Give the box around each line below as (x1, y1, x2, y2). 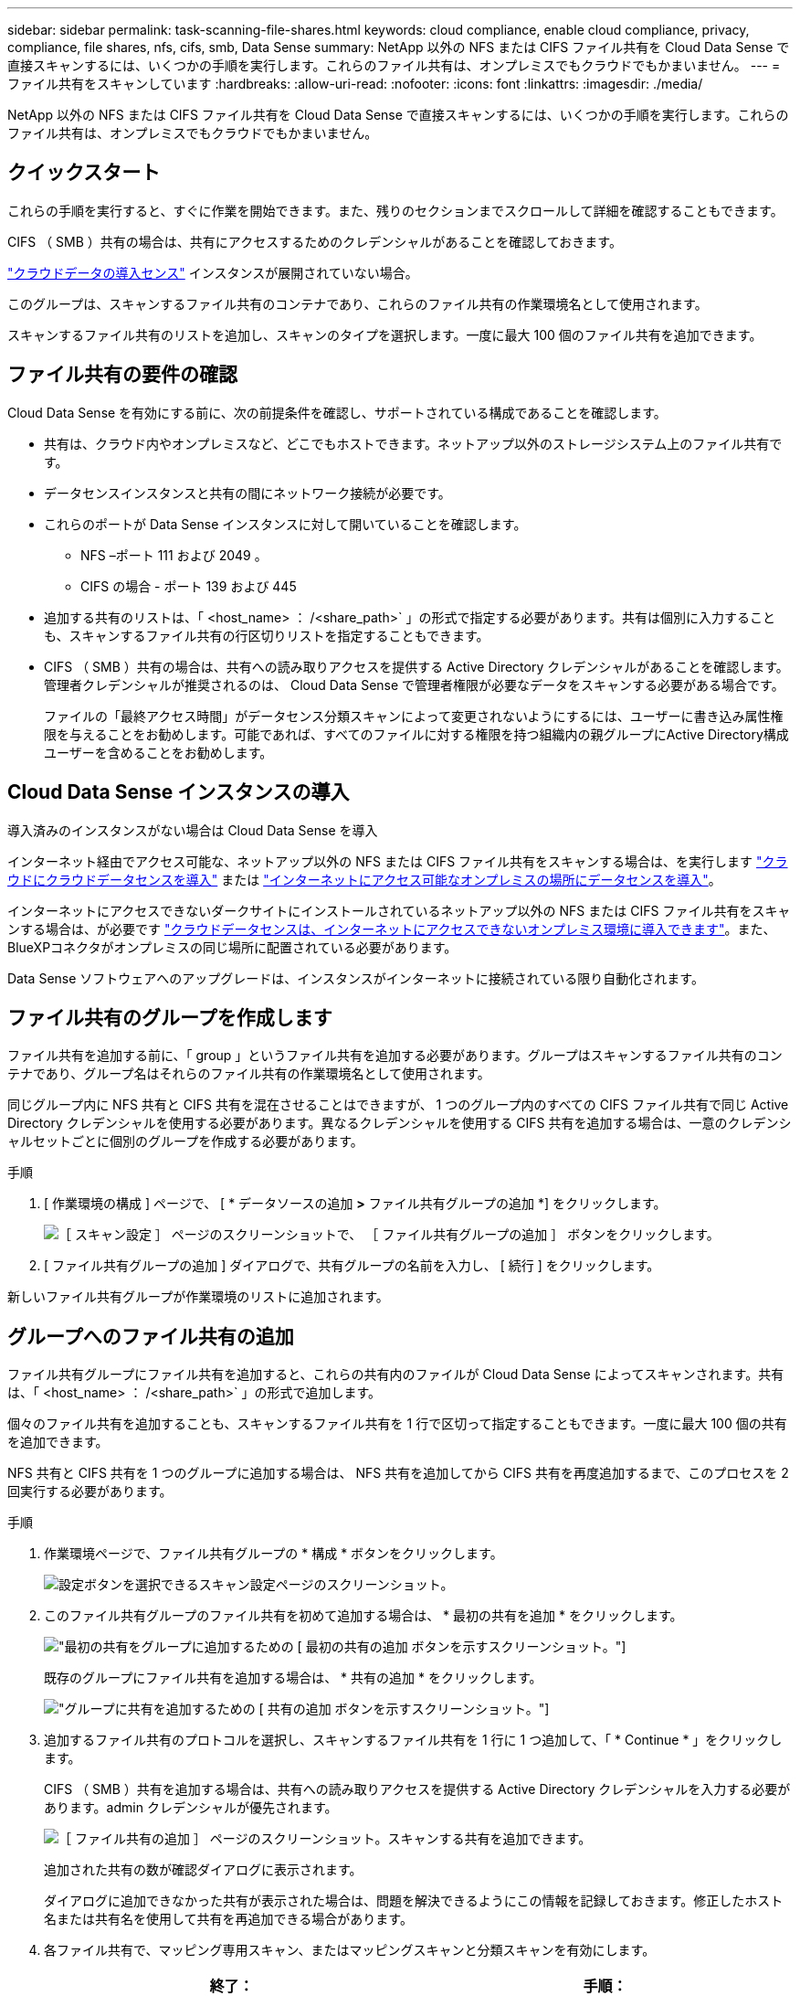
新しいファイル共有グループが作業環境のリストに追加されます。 (7, 1289, 389, 1305)
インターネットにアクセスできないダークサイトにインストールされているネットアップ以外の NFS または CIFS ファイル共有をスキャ (7, 902, 791, 918)
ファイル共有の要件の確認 (7, 363, 237, 387)
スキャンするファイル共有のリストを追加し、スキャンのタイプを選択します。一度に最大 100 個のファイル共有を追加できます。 (7, 326, 763, 343)
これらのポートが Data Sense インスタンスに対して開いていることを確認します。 (44, 515, 527, 532)
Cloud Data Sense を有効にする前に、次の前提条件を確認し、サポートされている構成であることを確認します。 (7, 404, 667, 420)
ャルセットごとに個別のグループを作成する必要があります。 (7, 1133, 363, 1150)
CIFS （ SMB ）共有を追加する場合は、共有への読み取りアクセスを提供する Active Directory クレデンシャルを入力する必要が (44, 1781, 791, 1798)
